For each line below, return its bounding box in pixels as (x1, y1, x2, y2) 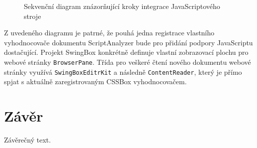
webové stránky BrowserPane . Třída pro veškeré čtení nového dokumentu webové (4, 56, 251, 67)
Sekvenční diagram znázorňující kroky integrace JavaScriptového (24, 1, 220, 11)
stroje (24, 10, 41, 21)
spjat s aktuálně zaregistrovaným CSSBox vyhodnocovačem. (4, 76, 187, 87)
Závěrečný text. (4, 135, 51, 145)
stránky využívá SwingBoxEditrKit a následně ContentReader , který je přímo (4, 66, 242, 77)
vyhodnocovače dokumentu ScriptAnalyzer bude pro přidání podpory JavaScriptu (4, 37, 253, 47)
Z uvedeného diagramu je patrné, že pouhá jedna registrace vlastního (4, 27, 215, 38)
